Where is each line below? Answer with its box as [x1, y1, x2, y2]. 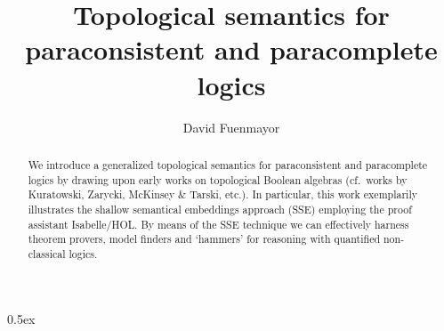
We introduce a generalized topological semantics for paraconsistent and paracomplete [28, 157, 428, 172]
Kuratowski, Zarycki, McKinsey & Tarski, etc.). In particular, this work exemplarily [28, 187, 417, 202]
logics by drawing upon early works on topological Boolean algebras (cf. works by [28, 172, 408, 187]
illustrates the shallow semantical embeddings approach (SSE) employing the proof [28, 201, 412, 216]
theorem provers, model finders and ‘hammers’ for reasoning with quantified [28, 231, 381, 246]
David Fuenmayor [182, 117, 280, 136]
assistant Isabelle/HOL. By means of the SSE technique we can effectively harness [28, 216, 409, 231]
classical [28, 246, 66, 261]
